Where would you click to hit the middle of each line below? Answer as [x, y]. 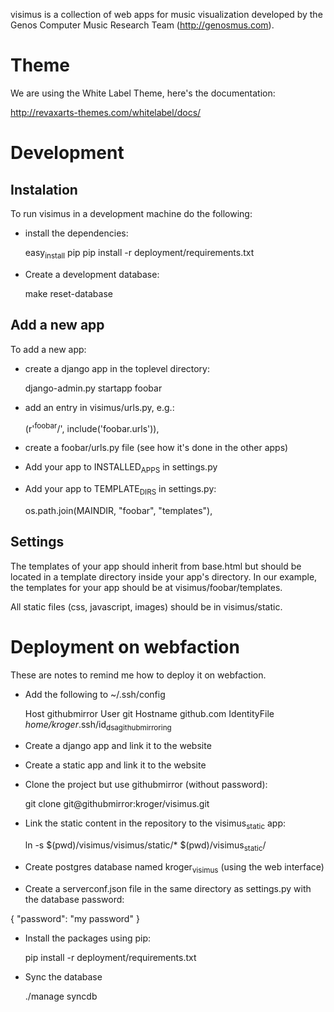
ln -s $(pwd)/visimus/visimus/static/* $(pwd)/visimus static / [145, 846]
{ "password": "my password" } [75, 918]
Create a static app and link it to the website [115, 765]
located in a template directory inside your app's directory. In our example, [164, 576]
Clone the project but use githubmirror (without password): [146, 785]
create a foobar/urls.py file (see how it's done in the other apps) [156, 448]
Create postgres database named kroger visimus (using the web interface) [174, 867]
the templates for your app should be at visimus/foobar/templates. [146, 587]
